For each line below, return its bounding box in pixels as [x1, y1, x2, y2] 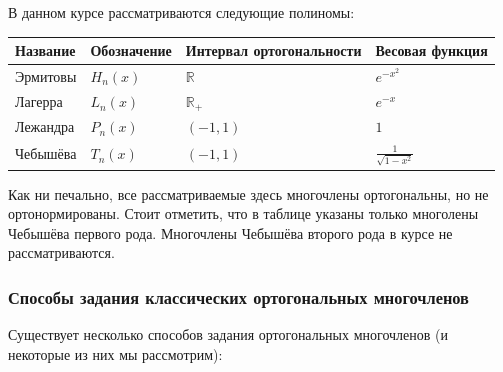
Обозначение [90, 40, 172, 61]
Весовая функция [375, 40, 488, 61]
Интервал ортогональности [185, 40, 362, 61]
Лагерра [15, 91, 63, 112]
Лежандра [15, 116, 75, 137]
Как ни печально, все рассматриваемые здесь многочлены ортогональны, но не [8, 183, 489, 204]
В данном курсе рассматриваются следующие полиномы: [8, 2, 355, 22]
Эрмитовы [15, 65, 77, 86]
